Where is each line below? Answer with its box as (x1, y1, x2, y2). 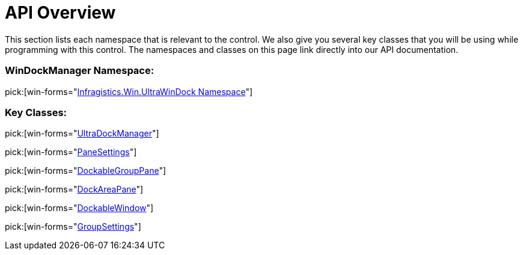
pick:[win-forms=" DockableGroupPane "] (5, 165, 167, 176)
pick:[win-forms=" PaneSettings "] (5, 147, 137, 158)
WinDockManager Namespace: (5, 64, 154, 77)
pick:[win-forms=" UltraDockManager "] (5, 128, 159, 139)
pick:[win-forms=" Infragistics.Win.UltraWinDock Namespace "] (5, 86, 253, 97)
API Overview (5, 2, 116, 23)
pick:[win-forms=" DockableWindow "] (5, 203, 154, 214)
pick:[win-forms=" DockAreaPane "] (5, 184, 144, 195)
